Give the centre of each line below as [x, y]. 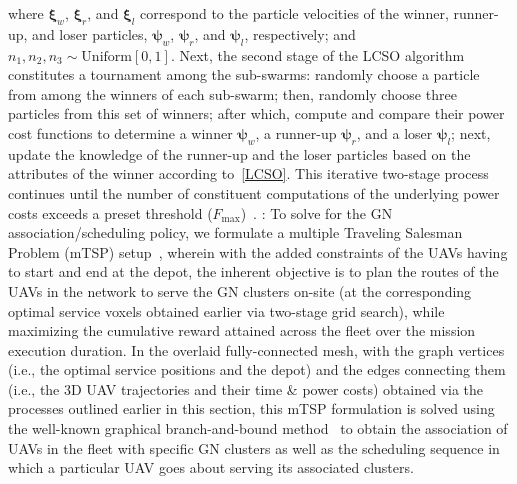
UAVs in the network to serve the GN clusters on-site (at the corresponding [240, 290]
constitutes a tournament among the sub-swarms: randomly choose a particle [244, 74]
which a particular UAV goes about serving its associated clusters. [211, 467]
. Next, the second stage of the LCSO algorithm [317, 54]
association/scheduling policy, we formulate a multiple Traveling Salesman [235, 232]
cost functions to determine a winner [120, 132]
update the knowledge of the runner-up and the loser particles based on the [239, 153]
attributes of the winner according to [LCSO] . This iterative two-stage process [248, 173]
